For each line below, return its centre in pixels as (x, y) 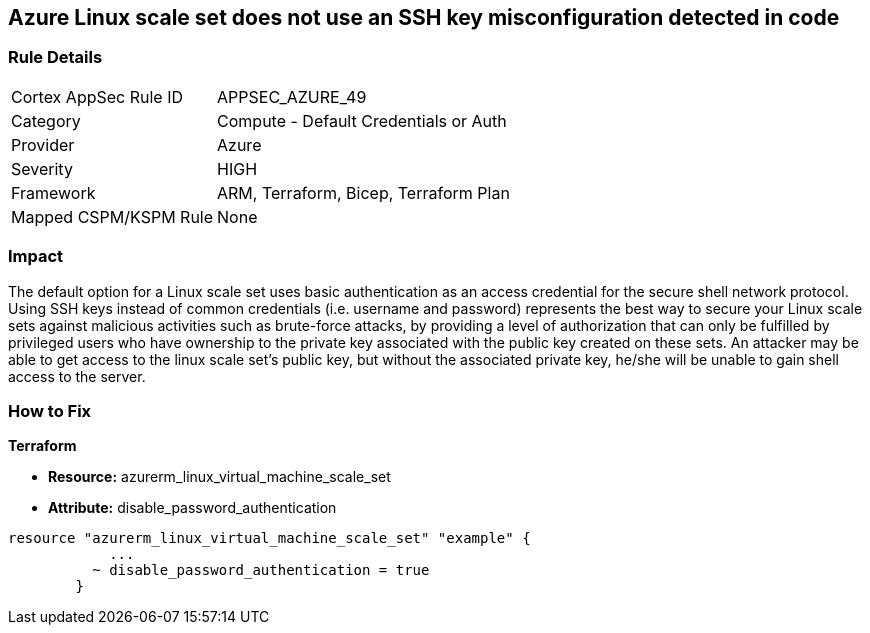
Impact (36, 256)
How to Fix (50, 410)
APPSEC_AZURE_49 (292, 96)
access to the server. (77, 376)
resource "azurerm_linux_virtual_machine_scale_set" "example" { (269, 538)
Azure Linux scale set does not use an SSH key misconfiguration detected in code (424, 17)
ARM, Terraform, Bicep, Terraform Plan (363, 192)
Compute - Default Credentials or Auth (362, 120)
